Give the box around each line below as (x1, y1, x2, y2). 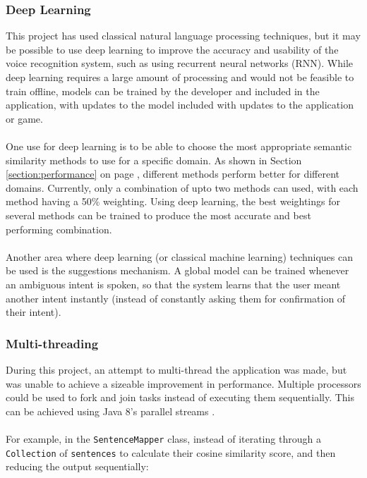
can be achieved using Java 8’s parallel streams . (6, 403, 215, 418)
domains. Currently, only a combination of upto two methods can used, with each (6, 180, 359, 195)
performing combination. (6, 221, 112, 236)
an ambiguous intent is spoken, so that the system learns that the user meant (6, 276, 341, 291)
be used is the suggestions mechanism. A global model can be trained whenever (6, 263, 349, 278)
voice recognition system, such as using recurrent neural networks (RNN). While (6, 56, 354, 71)
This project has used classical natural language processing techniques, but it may (6, 28, 361, 43)
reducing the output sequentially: (6, 459, 149, 474)
